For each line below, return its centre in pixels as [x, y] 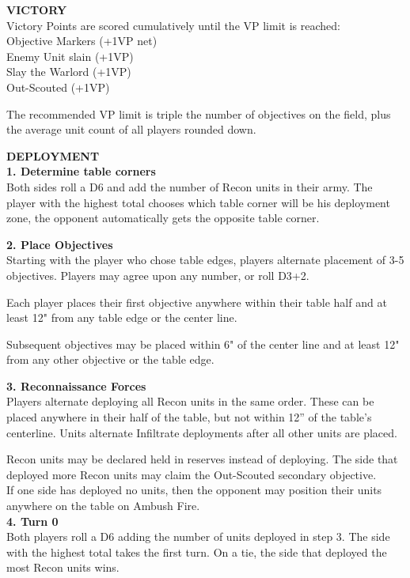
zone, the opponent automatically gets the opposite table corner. [163, 218]
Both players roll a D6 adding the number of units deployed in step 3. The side [198, 536]
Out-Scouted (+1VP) [58, 87]
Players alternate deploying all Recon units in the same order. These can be [190, 401]
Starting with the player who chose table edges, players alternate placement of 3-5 [205, 260]
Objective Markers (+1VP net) [82, 41]
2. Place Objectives [60, 244]
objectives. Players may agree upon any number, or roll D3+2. [158, 275]
